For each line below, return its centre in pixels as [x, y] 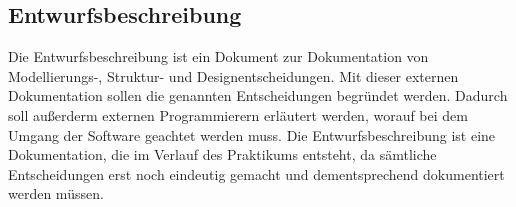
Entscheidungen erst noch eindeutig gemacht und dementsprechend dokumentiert [256, 173]
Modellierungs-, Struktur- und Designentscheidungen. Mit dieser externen [233, 75]
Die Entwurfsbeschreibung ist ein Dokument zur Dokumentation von [218, 56]
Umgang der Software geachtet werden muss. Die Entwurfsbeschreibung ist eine [252, 134]
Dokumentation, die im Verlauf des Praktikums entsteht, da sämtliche [222, 154]
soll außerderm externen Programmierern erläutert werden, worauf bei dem [238, 114]
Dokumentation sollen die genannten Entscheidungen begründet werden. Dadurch [258, 95]
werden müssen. [56, 193]
